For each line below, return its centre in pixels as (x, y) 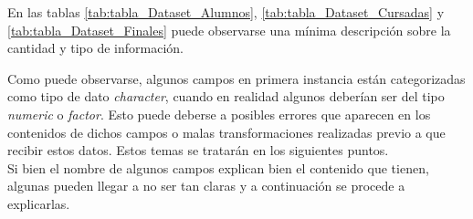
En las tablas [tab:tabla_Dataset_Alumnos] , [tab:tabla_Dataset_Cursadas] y (226, 12)
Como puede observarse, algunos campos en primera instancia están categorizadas (236, 78)
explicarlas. (39, 203)
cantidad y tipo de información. (95, 48)
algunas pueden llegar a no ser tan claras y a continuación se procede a (206, 186)
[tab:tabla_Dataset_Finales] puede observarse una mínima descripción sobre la (229, 30)
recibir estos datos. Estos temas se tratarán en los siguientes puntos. (198, 150)
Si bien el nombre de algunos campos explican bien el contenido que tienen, (218, 167)
